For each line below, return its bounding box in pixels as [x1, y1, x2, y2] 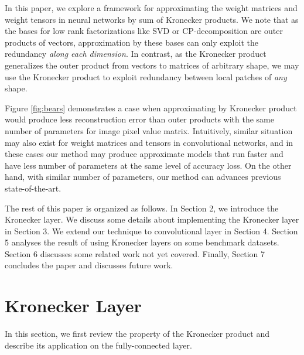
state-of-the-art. [5, 182, 62, 194]
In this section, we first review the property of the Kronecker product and [5, 327, 270, 340]
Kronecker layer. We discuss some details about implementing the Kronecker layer [5, 213, 299, 226]
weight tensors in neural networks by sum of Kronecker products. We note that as [5, 13, 299, 25]
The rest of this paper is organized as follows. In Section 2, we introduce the [5, 202, 279, 214]
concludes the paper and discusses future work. [5, 259, 173, 271]
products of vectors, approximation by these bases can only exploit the [5, 36, 258, 48]
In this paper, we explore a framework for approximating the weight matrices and [5, 2, 298, 13]
